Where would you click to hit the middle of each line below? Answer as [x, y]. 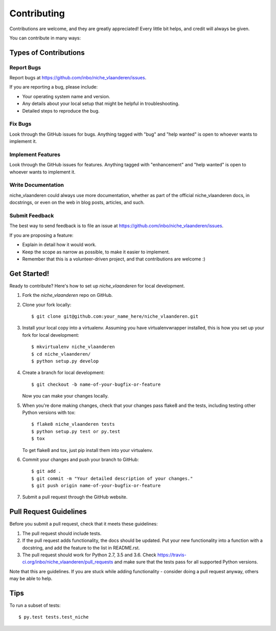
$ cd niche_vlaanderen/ [61, 354]
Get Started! [29, 274]
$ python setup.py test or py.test [76, 431]
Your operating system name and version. [66, 96]
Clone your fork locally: [47, 304]
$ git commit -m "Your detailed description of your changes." [112, 478]
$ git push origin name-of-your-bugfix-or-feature [96, 486]
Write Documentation [37, 185]
